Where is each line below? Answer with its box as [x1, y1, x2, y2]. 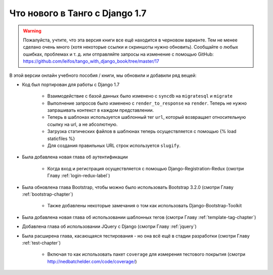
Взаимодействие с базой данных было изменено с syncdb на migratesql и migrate [47, 93, 233, 99]
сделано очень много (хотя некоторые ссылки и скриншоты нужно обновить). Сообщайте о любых [23, 44, 239, 50]
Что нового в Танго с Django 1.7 [9, 8, 147, 19]
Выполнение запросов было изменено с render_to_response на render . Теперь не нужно [47, 100, 247, 106]
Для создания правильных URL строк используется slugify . [47, 143, 180, 149]
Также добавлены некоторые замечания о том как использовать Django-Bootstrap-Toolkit [47, 203, 242, 209]
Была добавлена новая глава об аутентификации [22, 154, 128, 160]
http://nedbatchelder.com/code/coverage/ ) [47, 258, 137, 264]
